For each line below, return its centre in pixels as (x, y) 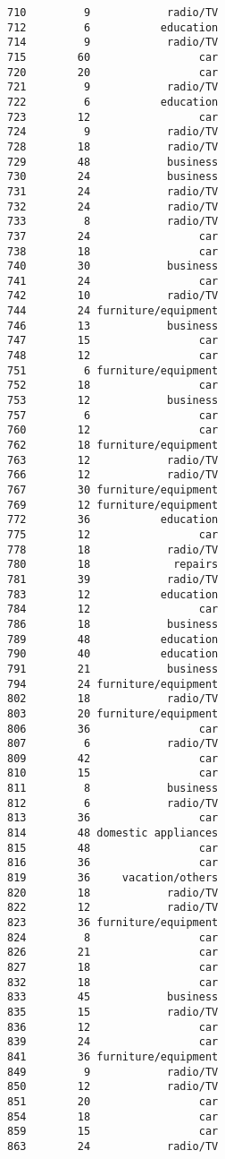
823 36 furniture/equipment (113, 923)
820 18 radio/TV (113, 893)
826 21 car (113, 953)
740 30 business (113, 266)
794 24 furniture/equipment (113, 684)
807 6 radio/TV (113, 744)
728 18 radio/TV (113, 146)
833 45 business (113, 997)
